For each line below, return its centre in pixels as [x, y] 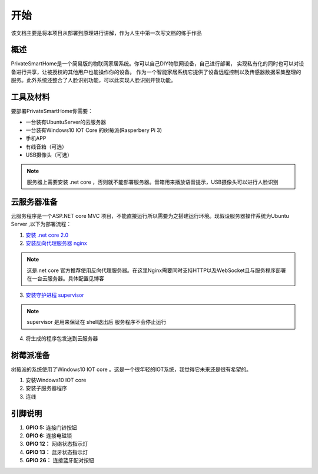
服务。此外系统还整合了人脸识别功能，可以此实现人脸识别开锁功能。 [93, 80]
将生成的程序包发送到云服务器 [62, 338]
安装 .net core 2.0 [47, 235]
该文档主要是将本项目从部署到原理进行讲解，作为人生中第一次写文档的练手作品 [106, 33]
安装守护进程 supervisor [55, 295]
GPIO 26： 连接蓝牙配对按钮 [60, 460]
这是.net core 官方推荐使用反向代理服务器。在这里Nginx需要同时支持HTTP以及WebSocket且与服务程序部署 [156, 270]
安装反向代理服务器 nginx [57, 243]
